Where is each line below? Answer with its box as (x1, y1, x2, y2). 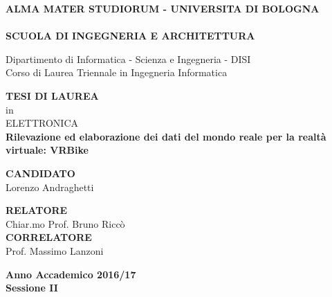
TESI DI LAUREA (6, 88, 99, 102)
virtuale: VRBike (6, 143, 89, 157)
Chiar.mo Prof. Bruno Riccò (6, 216, 125, 231)
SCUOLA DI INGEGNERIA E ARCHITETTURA (6, 28, 255, 43)
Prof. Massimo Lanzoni (6, 243, 104, 258)
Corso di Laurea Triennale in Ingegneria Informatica (6, 65, 228, 80)
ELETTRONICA (6, 116, 78, 130)
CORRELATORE (6, 230, 92, 244)
